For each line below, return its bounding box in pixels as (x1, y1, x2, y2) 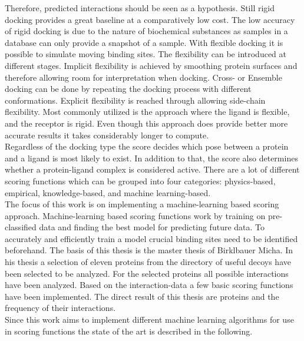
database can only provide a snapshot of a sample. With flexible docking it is (5, 36, 283, 48)
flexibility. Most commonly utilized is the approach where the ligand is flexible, (5, 105, 290, 118)
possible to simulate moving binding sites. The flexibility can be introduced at (5, 48, 287, 60)
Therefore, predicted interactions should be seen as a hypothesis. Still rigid (5, 2, 275, 14)
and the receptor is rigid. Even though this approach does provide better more (5, 117, 288, 129)
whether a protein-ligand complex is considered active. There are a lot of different (5, 163, 300, 176)
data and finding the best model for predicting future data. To (39, 221, 265, 233)
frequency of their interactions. (5, 302, 116, 314)
